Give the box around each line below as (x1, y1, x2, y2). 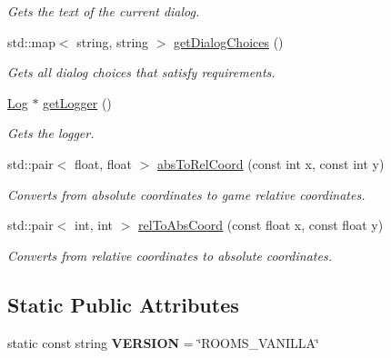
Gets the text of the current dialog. (7, 2, 200, 20)
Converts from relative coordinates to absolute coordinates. (7, 245, 332, 264)
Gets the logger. (7, 124, 95, 143)
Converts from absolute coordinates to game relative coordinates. (7, 184, 366, 204)
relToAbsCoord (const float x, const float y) (138, 215, 384, 234)
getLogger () (43, 93, 112, 112)
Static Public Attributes (7, 290, 239, 318)
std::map (7, 32, 55, 51)
